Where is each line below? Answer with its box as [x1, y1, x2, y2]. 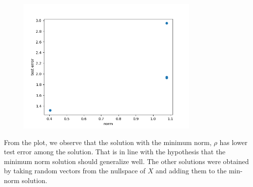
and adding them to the [156, 166, 227, 176]
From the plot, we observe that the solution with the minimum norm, [4, 137, 212, 147]
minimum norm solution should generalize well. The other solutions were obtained [4, 156, 249, 166]
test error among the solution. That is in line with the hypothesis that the [4, 146, 226, 157]
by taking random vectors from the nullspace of [4, 166, 146, 176]
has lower [219, 137, 248, 147]
